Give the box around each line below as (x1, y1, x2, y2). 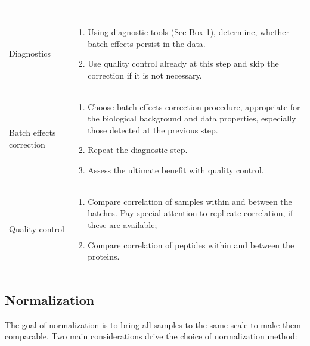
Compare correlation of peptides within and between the (88, 238, 294, 251)
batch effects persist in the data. (88, 37, 206, 49)
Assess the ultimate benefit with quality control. (88, 164, 264, 176)
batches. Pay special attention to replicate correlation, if (88, 207, 293, 219)
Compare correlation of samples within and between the (88, 195, 292, 207)
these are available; (88, 219, 157, 231)
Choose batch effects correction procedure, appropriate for (88, 100, 300, 113)
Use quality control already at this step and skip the (88, 57, 279, 70)
